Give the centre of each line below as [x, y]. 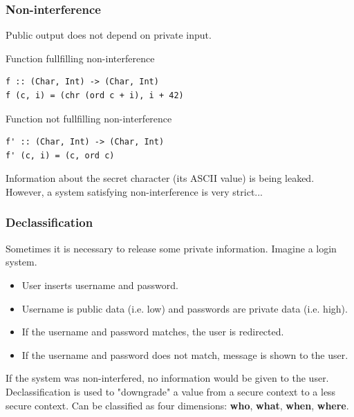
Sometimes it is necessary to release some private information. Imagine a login [171, 248]
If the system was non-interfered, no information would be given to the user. [167, 378]
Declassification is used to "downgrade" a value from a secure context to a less [171, 391]
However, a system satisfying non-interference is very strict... [134, 191]
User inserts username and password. [100, 285]
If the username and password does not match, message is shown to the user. [185, 354]
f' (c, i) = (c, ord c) [60, 155]
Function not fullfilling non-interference [89, 118]
